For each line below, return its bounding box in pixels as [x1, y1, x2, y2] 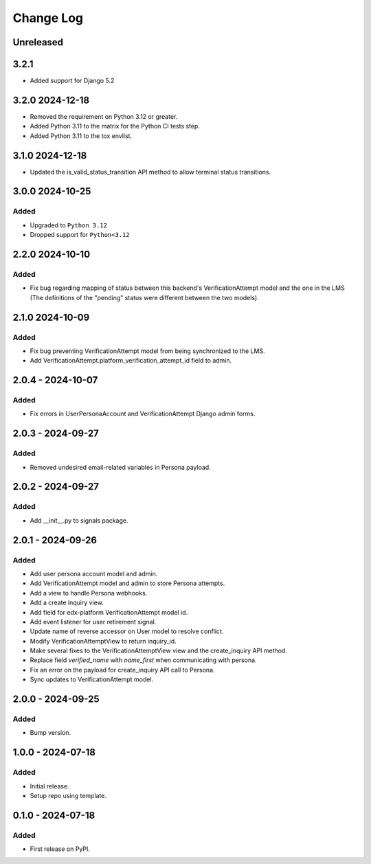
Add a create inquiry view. [30, 598, 104, 607]
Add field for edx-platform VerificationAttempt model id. [30, 608, 188, 616]
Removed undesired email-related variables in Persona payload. [30, 463, 211, 471]
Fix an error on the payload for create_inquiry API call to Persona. [30, 666, 216, 674]
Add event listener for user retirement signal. [30, 617, 157, 626]
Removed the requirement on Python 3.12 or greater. [30, 112, 178, 120]
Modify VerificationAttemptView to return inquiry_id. [30, 637, 177, 645]
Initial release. [30, 782, 69, 790]
